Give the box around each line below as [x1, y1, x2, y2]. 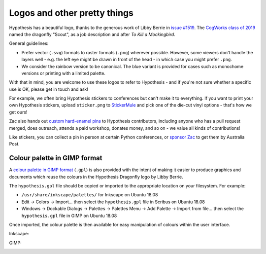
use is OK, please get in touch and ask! [9, 86, 88, 92]
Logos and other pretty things [9, 7, 134, 18]
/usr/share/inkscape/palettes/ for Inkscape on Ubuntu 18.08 [21, 192, 158, 198]
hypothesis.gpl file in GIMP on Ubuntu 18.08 [21, 213, 117, 218]
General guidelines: [9, 40, 49, 46]
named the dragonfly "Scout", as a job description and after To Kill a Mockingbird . [9, 31, 176, 37]
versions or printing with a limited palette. [21, 70, 106, 76]
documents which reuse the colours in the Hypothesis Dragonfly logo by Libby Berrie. [9, 174, 183, 180]
